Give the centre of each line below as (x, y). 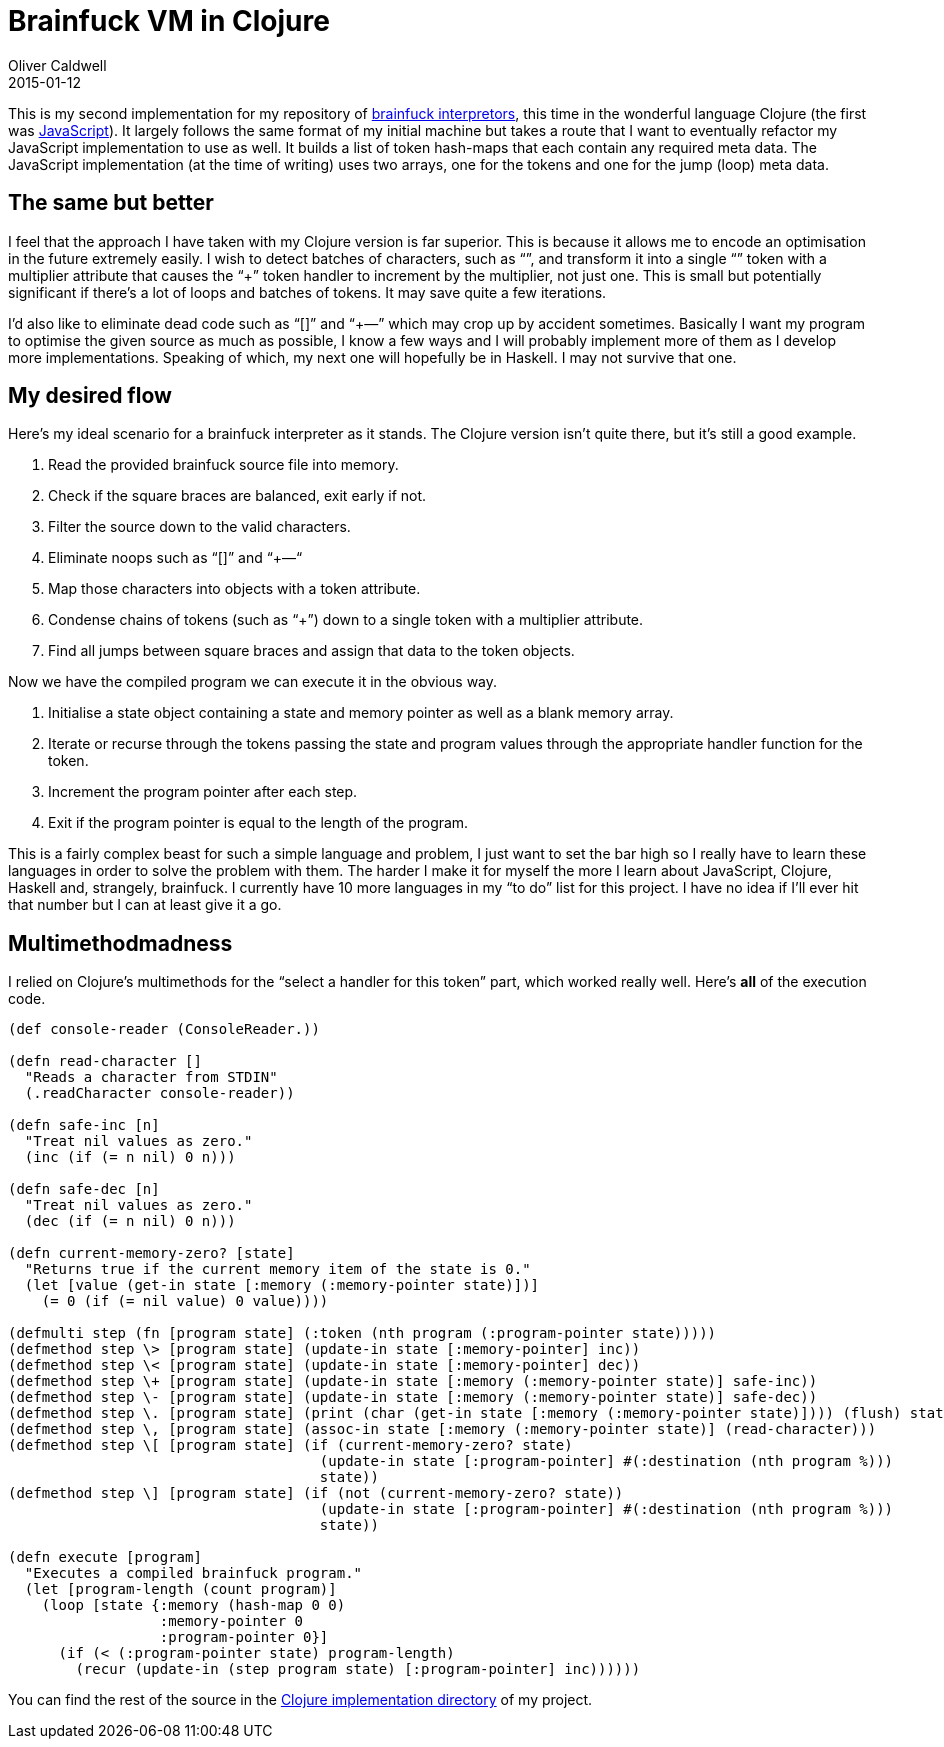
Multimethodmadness (120, 943)
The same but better (111, 203)
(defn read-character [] (105, 1061)
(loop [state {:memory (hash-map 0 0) (193, 1605)
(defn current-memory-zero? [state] (151, 1253)
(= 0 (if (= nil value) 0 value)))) (185, 1301)
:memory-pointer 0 (231, 1621)
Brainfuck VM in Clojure (169, 21)
